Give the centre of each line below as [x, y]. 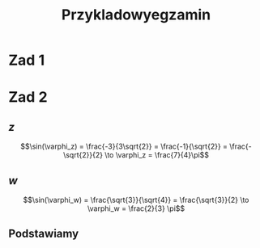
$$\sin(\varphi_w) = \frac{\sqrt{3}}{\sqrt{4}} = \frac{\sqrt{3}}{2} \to [136, 200]
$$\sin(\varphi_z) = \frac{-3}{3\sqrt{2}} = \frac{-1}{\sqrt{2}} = [124, 146]
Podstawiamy [44, 234]
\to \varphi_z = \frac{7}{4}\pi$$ [157, 155]
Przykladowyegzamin [136, 15]
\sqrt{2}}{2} [83, 155]
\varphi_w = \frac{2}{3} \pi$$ [136, 208]
